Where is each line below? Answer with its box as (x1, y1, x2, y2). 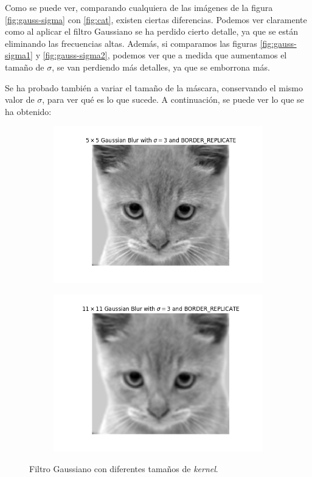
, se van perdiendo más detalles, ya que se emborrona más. (52, 60, 270, 73)
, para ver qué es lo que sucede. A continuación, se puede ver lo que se (42, 93, 304, 106)
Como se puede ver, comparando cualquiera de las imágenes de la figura (5, 1, 273, 13)
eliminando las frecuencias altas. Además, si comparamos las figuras (5, 37, 257, 49)
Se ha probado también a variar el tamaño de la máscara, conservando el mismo (5, 81, 303, 94)
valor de (5, 93, 35, 106)
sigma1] (5, 49, 33, 61)
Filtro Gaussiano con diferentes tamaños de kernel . (29, 462, 218, 475)
